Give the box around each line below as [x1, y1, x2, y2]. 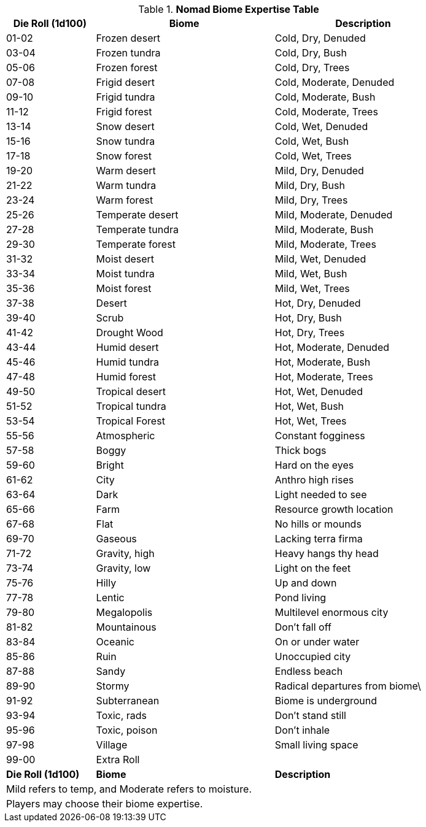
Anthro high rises [274, 474, 354, 486]
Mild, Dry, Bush [274, 179, 345, 191]
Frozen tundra [96, 47, 161, 59]
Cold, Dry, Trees [274, 61, 350, 74]
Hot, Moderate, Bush [274, 356, 371, 368]
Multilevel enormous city [274, 606, 389, 618]
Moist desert [96, 253, 155, 265]
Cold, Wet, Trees [274, 150, 352, 162]
